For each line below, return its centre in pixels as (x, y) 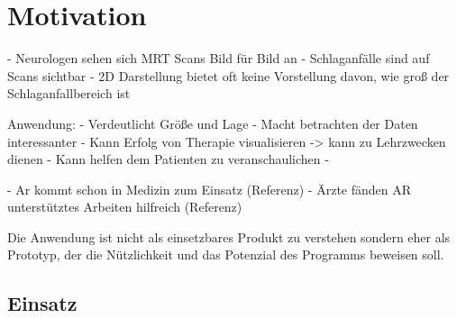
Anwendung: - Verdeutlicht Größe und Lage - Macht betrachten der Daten (213, 123)
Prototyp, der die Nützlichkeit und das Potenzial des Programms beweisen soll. (226, 254)
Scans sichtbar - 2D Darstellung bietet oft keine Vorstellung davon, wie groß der (228, 75)
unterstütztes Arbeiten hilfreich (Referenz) (125, 207)
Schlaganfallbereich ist (69, 93)
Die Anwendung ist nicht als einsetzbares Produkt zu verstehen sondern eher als (229, 236)
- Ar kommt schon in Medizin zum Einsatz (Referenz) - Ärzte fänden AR (210, 189)
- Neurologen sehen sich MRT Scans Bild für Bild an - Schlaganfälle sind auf (219, 58)
